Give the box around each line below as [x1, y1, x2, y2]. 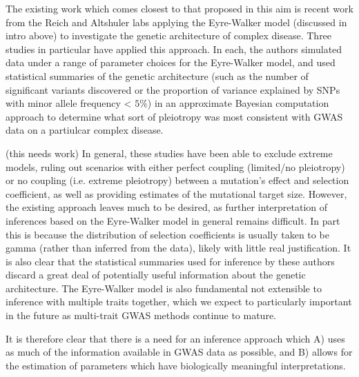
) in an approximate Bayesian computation [147, 96, 329, 110]
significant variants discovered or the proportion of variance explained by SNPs [6, 82, 340, 96]
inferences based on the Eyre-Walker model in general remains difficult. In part [6, 213, 340, 227]
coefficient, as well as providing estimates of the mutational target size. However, [6, 186, 347, 201]
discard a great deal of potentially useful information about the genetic [6, 267, 306, 282]
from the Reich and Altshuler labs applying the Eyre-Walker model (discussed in [6, 14, 347, 29]
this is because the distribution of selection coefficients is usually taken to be [6, 227, 329, 241]
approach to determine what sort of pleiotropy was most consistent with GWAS [6, 109, 343, 123]
